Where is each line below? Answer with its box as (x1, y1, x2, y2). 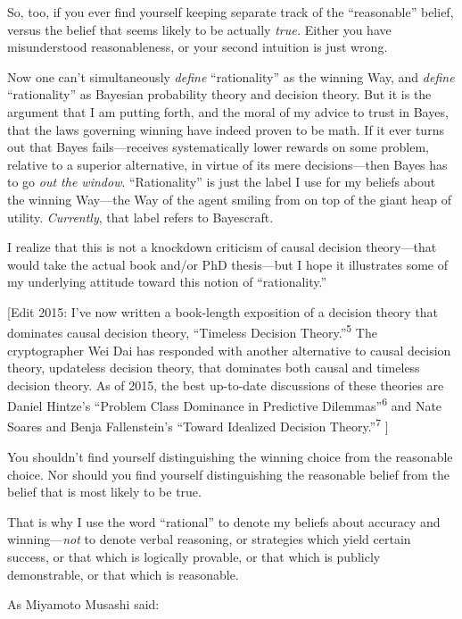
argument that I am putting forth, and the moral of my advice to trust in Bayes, (7, 102, 449, 121)
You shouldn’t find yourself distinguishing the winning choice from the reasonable (7, 448, 453, 466)
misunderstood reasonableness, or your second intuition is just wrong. (7, 38, 388, 56)
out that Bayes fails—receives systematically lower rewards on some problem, (7, 138, 429, 156)
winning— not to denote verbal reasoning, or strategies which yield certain (7, 530, 411, 548)
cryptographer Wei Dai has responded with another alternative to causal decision (7, 340, 451, 359)
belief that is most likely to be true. (7, 482, 202, 501)
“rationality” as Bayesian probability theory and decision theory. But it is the (7, 85, 432, 104)
